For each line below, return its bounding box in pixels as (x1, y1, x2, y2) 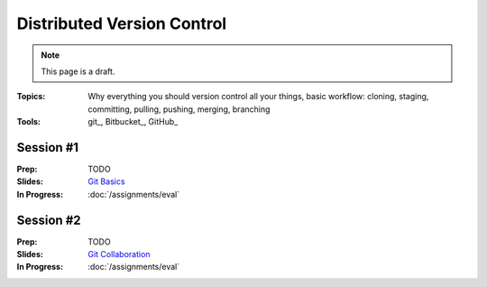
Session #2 (16, 212, 81, 227)
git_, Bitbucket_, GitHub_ (87, 116, 179, 127)
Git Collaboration (87, 249, 151, 260)
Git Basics (87, 176, 125, 187)
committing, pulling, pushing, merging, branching (87, 104, 271, 115)
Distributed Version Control (16, 14, 227, 33)
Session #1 (16, 140, 79, 155)
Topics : (16, 91, 46, 102)
